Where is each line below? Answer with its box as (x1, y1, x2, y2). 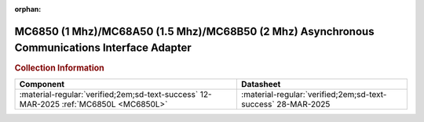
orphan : (14, 5, 42, 13)
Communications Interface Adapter (14, 41, 192, 55)
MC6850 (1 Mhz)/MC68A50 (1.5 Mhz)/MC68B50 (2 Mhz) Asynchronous (14, 24, 375, 38)
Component (19, 78, 65, 89)
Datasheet (240, 78, 281, 89)
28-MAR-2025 (276, 99, 331, 109)
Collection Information (14, 63, 105, 74)
